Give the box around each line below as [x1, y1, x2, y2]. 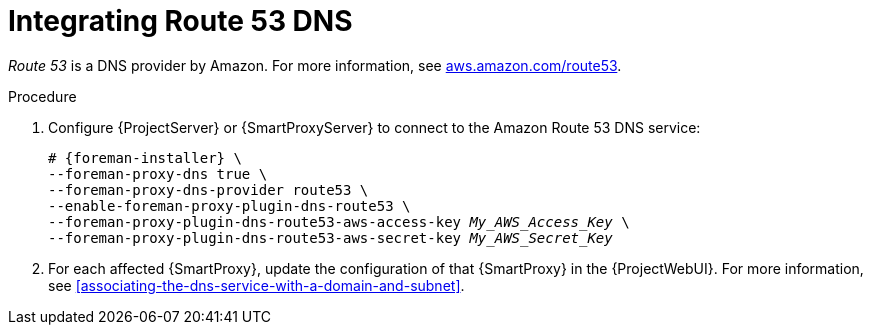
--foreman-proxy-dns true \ [48, 165, 268, 182]
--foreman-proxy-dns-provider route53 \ [48, 181, 369, 198]
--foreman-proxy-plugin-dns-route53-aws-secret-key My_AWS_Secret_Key [48, 229, 613, 246]
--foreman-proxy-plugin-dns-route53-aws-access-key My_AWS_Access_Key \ [48, 213, 630, 230]
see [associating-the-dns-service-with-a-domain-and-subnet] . [48, 276, 465, 294]
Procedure [8, 87, 77, 105]
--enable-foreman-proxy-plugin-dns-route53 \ [48, 197, 411, 214]
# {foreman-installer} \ [48, 149, 242, 166]
